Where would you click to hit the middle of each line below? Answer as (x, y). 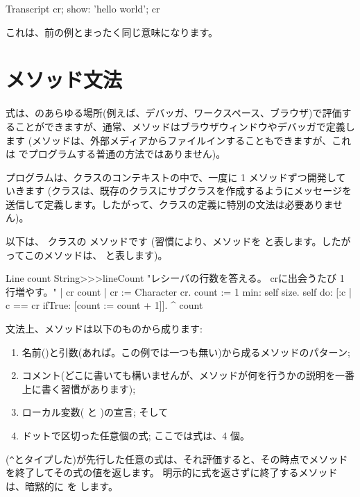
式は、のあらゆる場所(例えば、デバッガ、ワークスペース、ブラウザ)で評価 (174, 113)
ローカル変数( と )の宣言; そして (95, 412)
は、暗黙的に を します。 (62, 486)
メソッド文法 (64, 79)
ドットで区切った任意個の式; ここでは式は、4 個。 (136, 435)
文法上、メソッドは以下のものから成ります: (104, 329)
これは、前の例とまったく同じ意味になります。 (112, 32)
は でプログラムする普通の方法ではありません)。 (116, 154)
